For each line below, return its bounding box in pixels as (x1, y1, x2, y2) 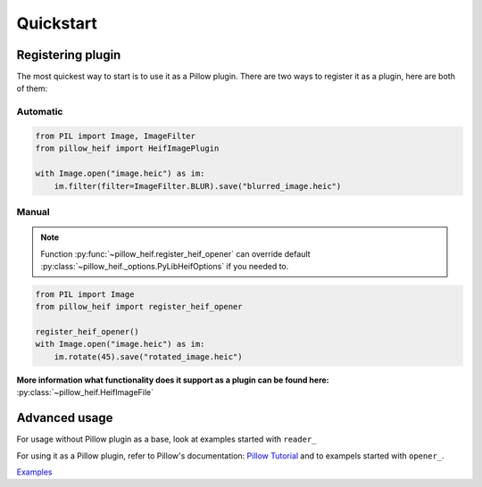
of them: (16, 83, 48, 94)
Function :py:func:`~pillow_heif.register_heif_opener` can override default (40, 248, 311, 259)
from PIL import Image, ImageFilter (35, 131, 196, 141)
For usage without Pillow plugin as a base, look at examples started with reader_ (16, 433, 317, 445)
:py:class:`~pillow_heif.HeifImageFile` (16, 387, 154, 398)
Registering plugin (16, 47, 121, 62)
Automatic (16, 105, 63, 118)
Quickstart (16, 13, 98, 33)
